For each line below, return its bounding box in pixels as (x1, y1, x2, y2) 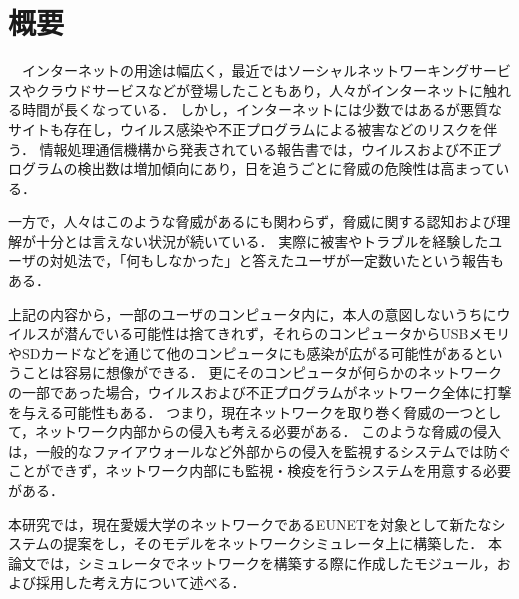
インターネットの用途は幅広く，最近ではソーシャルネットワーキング (21, 60, 469, 81)
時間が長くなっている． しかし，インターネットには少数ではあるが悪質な (21, 99, 502, 120)
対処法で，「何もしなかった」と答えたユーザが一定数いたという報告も (49, 250, 504, 271)
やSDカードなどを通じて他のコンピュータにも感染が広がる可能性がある (8, 342, 475, 363)
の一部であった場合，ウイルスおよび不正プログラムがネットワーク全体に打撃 (8, 382, 512, 403)
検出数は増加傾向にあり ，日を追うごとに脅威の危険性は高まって (77, 158, 496, 179)
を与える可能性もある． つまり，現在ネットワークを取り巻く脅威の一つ (8, 401, 474, 422)
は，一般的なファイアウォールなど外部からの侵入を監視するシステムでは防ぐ (8, 440, 512, 461)
